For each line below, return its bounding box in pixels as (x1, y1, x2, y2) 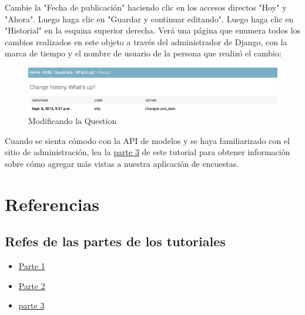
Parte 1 (18, 260, 45, 272)
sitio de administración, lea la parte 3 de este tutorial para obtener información (5, 146, 290, 158)
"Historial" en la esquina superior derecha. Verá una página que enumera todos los (5, 24, 301, 36)
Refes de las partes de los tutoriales (5, 232, 226, 250)
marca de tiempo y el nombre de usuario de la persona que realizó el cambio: (5, 47, 281, 59)
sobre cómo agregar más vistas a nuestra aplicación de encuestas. (5, 157, 239, 169)
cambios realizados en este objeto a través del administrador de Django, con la (5, 35, 287, 48)
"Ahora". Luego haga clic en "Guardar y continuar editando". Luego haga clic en (5, 12, 294, 25)
